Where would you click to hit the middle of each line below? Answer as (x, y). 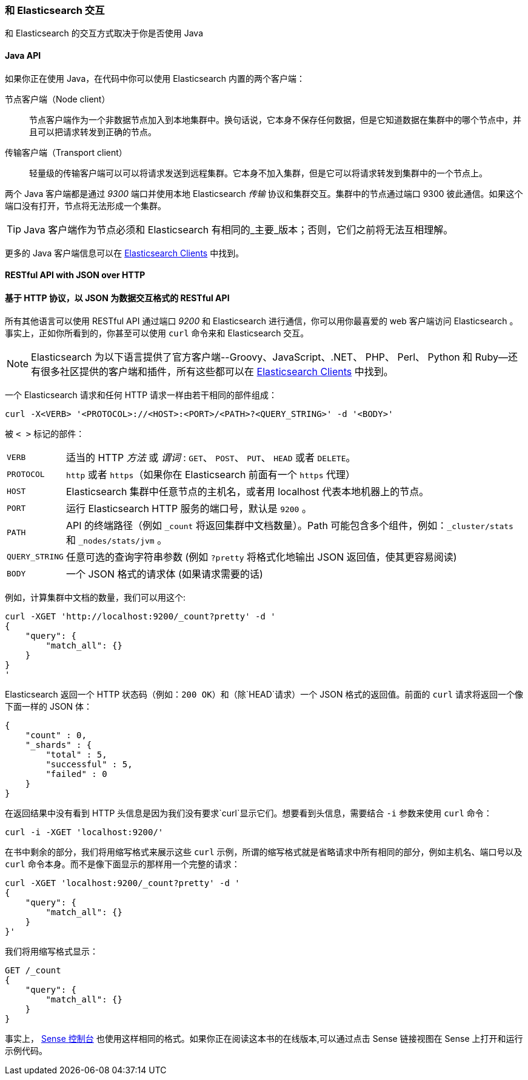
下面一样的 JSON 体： (49, 707)
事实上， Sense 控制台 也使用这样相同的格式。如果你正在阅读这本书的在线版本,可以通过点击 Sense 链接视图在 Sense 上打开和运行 (264, 1039)
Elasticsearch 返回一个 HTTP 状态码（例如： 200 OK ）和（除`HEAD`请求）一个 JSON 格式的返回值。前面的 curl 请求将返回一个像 (264, 695)
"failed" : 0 (76, 774)
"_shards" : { (58, 745)
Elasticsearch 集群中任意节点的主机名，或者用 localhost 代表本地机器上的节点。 (247, 492)
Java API (23, 55)
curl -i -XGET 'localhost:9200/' (84, 832)
